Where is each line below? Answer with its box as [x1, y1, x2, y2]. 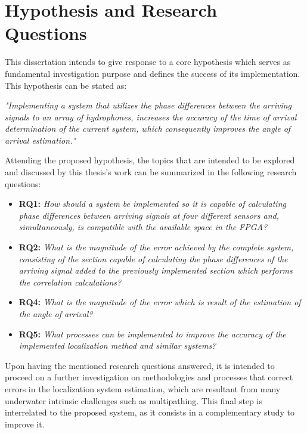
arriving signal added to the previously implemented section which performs [18, 264, 293, 277]
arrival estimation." [5, 134, 76, 146]
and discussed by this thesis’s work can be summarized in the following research [5, 166, 297, 178]
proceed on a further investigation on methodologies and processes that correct [5, 371, 293, 383]
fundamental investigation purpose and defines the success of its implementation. [5, 67, 300, 79]
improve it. [5, 417, 45, 430]
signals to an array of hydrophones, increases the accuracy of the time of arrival [5, 110, 297, 123]
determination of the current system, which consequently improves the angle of [5, 122, 291, 135]
